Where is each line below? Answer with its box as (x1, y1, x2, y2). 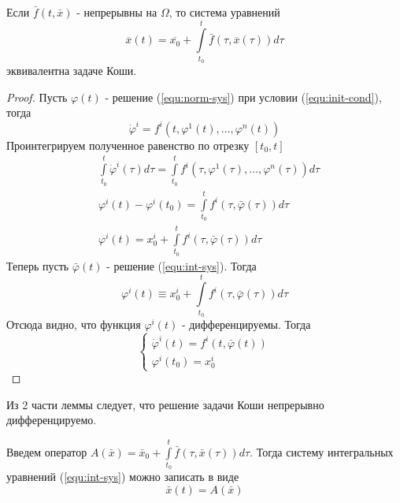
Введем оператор (6, 443, 87, 460)
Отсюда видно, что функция (6, 316, 141, 333)
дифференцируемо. (6, 412, 97, 428)
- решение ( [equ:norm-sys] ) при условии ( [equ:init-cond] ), (105, 88, 382, 105)
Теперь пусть (6, 257, 69, 274)
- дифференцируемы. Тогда (181, 316, 311, 333)
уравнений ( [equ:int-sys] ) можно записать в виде (6, 468, 239, 485)
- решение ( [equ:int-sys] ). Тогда (106, 257, 257, 274)
